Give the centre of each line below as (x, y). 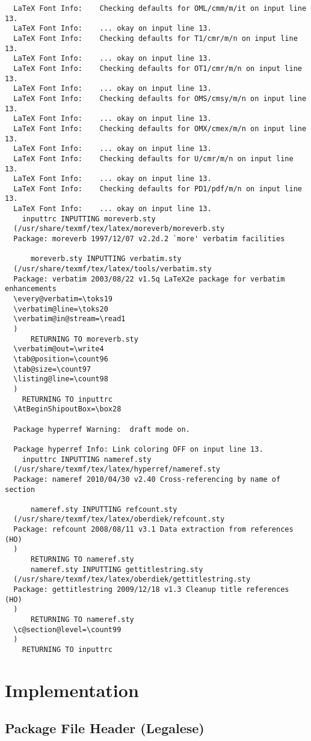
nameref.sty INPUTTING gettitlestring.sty (117, 569)
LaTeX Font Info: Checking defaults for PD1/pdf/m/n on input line (158, 189)
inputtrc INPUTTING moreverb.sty (89, 219)
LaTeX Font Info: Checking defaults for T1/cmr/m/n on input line (155, 38)
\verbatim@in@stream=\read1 (69, 319)
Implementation (72, 690)
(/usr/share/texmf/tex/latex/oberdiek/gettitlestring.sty (132, 580)
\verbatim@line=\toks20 (61, 309)
